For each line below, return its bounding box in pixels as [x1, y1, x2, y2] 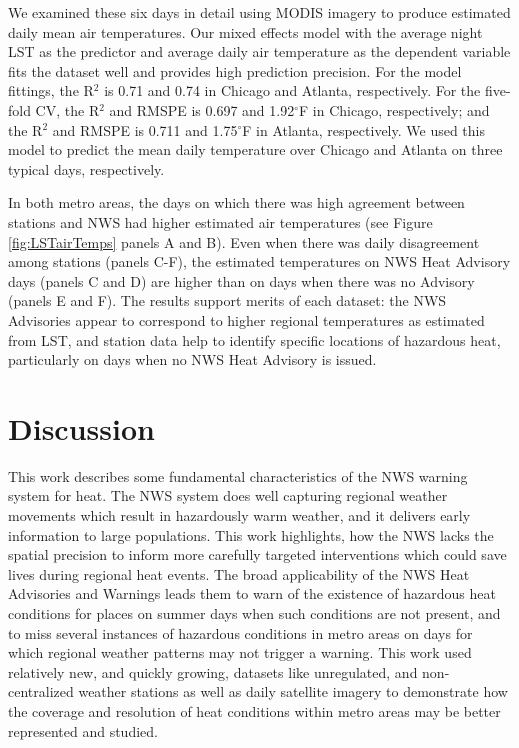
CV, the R [35, 99, 100, 120]
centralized [8, 681, 74, 702]
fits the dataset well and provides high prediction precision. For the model [8, 60, 462, 81]
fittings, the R [8, 80, 94, 101]
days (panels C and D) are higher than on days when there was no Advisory [8, 270, 475, 291]
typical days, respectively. [8, 158, 165, 179]
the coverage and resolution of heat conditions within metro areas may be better [8, 700, 501, 721]
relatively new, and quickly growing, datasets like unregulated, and [8, 661, 418, 682]
